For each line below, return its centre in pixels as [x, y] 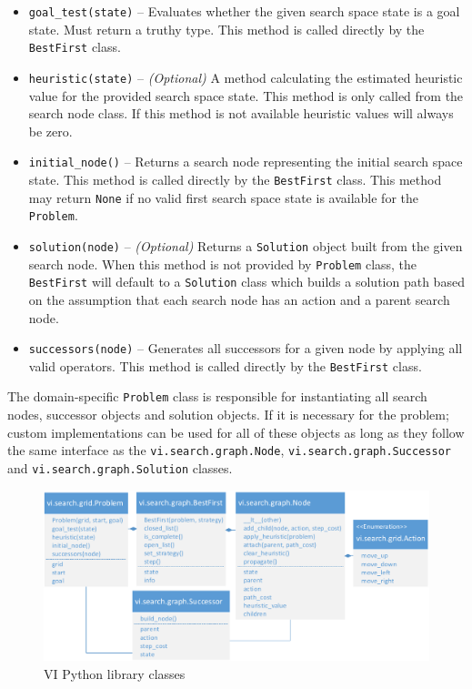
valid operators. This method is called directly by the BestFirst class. [225, 365]
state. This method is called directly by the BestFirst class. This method [235, 179]
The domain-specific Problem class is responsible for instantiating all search [217, 396]
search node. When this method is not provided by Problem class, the [223, 263]
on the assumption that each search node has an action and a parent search [239, 299]
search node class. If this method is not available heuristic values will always [241, 113]
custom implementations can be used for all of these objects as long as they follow [236, 432]
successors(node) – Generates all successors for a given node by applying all [246, 348]
